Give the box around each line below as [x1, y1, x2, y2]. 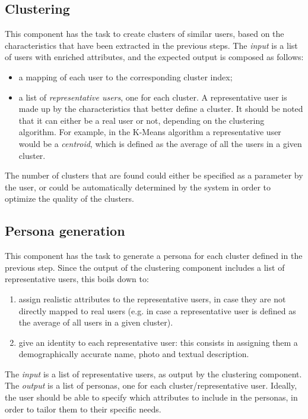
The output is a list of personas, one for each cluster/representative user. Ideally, [5, 379, 297, 392]
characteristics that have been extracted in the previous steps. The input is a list [5, 39, 298, 51]
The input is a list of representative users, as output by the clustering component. [5, 367, 302, 380]
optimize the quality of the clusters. [5, 192, 134, 205]
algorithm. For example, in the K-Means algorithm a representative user [18, 126, 281, 138]
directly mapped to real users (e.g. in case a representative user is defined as [18, 304, 296, 317]
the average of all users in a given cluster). [18, 316, 173, 329]
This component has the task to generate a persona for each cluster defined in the [5, 249, 303, 262]
